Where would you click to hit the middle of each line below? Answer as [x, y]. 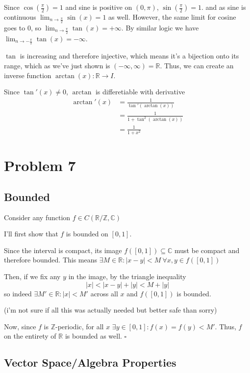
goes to [15, 27]
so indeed [18, 293]
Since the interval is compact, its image [63, 250]
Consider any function [37, 217]
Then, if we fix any [32, 276]
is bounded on [87, 234]
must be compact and [207, 250]
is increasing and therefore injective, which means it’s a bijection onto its [129, 56]
